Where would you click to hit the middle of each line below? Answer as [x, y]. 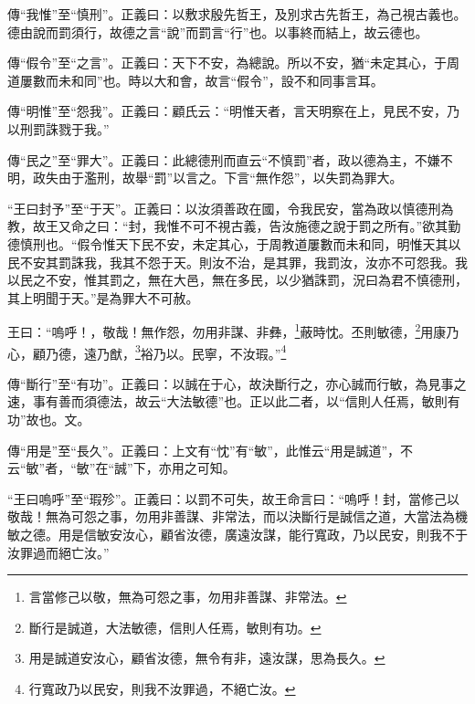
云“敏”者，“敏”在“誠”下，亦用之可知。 [121, 468]
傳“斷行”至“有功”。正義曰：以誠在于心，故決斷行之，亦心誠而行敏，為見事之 [237, 383]
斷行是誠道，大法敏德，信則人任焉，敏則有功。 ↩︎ [175, 627]
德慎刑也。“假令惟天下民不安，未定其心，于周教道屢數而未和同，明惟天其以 [234, 243]
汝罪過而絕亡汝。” [58, 552]
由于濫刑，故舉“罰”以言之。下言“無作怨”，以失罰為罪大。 [230, 178]
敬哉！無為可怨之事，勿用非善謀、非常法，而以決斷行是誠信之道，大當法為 [231, 516]
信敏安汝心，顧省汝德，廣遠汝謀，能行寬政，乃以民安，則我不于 [275, 534]
